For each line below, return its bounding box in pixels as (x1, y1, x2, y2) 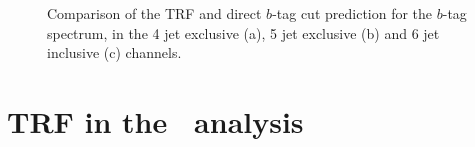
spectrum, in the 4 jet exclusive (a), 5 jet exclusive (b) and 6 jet (47, 22, 440, 43)
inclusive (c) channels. (47, 42, 182, 63)
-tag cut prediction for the (272, 3, 433, 23)
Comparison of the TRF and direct (47, 3, 262, 23)
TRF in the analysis (7, 100, 304, 141)
